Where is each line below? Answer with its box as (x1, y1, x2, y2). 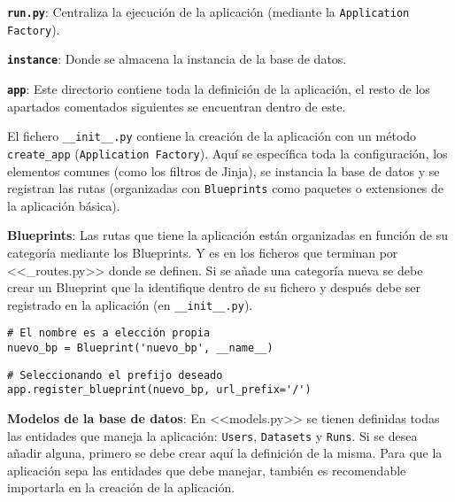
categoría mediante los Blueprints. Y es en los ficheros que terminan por (7, 243, 398, 261)
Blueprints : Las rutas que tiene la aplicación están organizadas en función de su (7, 226, 448, 244)
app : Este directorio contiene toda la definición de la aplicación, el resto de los (7, 79, 430, 97)
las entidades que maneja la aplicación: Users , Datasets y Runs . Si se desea (7, 426, 418, 444)
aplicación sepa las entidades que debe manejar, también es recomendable (7, 460, 406, 479)
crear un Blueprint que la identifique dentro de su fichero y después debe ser (7, 278, 421, 297)
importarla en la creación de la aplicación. (7, 478, 235, 497)
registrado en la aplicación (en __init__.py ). (7, 295, 253, 313)
